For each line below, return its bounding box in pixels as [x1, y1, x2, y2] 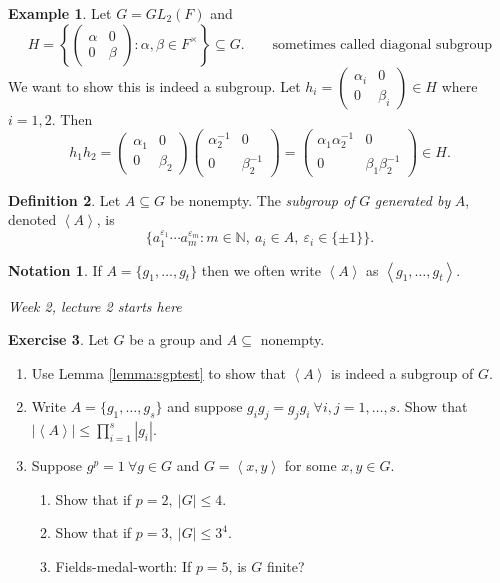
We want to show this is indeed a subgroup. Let [8, 75, 301, 96]
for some [284, 455, 337, 476]
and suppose [167, 396, 243, 417]
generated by [374, 189, 451, 210]
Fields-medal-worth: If [55, 556, 192, 577]
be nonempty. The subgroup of [169, 189, 355, 210]
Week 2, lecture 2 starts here [8, 295, 182, 316]
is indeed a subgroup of [331, 362, 474, 383]
